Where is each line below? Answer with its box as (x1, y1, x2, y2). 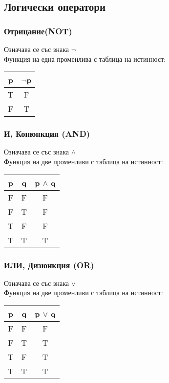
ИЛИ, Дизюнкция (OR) (4, 258, 94, 271)
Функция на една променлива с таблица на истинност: (4, 53, 166, 64)
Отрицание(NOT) (4, 25, 72, 37)
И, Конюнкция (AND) (4, 128, 90, 140)
